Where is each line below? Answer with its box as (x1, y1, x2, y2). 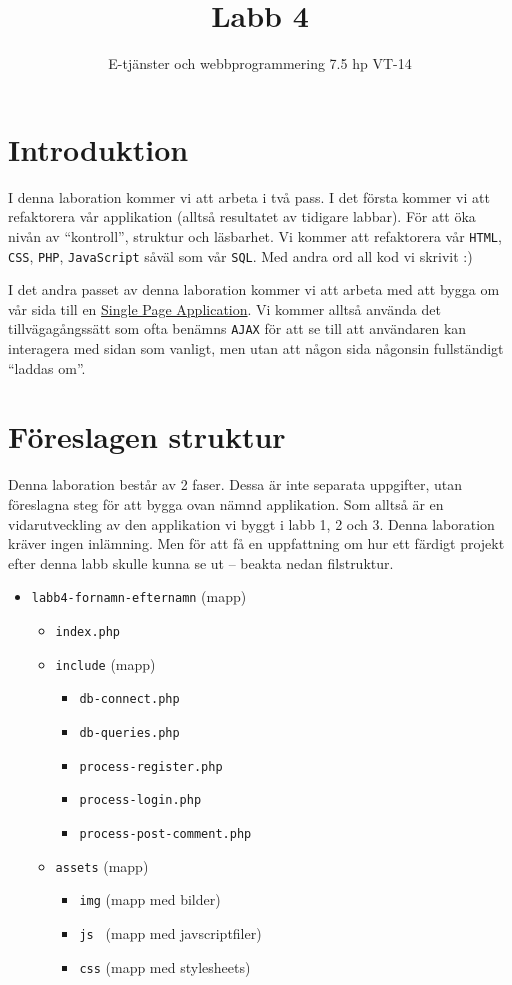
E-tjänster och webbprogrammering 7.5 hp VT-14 (108, 53, 412, 74)
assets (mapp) (55, 855, 149, 876)
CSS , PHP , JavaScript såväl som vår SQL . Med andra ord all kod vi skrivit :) (8, 245, 473, 266)
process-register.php (79, 759, 223, 774)
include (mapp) (55, 653, 156, 674)
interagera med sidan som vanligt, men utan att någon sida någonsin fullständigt (8, 338, 504, 358)
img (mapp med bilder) (79, 889, 221, 910)
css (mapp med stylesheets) (79, 956, 251, 977)
